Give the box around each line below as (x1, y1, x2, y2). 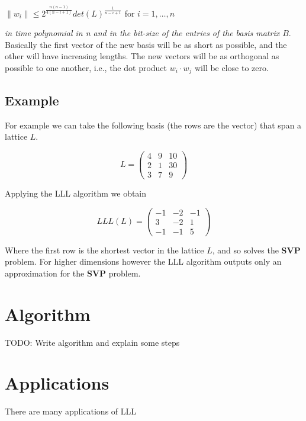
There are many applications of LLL (5, 405, 137, 417)
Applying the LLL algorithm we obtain (5, 187, 147, 200)
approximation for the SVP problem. (5, 266, 141, 279)
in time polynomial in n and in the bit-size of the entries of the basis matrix (5, 27, 280, 39)
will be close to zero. (194, 62, 269, 74)
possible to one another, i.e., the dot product (5, 62, 168, 74)
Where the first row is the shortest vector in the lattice (5, 243, 204, 256)
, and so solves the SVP (212, 243, 301, 256)
